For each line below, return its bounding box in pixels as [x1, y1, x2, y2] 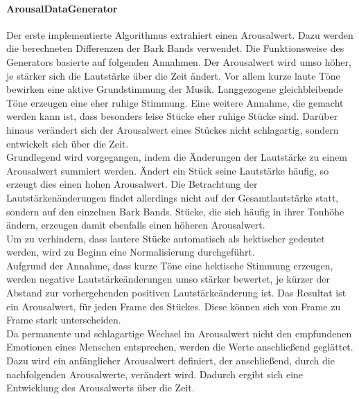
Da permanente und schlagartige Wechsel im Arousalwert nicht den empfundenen [6, 326, 352, 340]
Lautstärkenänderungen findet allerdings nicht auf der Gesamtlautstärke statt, [6, 190, 339, 204]
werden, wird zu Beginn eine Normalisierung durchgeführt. [6, 245, 255, 259]
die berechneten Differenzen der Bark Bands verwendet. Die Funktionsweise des [6, 41, 344, 55]
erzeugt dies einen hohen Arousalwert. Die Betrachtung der [6, 177, 258, 191]
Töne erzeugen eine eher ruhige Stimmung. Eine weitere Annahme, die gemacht [6, 95, 344, 109]
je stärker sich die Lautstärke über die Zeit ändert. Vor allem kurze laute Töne [6, 68, 340, 82]
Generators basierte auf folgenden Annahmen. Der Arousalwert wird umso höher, [6, 54, 351, 69]
